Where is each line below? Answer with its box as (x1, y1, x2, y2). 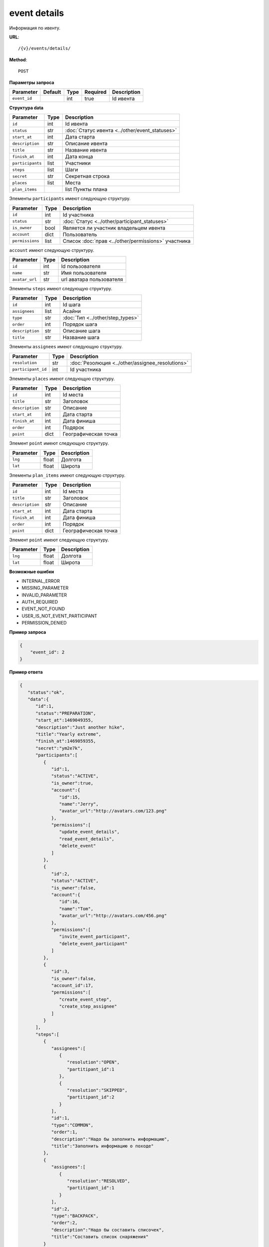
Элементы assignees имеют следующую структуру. (9, 344, 123, 350)
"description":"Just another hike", (35, 724, 125, 730)
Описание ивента (65, 140, 108, 147)
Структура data (9, 105, 44, 111)
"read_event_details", (59, 836, 115, 841)
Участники (65, 160, 91, 167)
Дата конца (65, 153, 93, 160)
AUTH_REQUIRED (21, 599, 58, 605)
